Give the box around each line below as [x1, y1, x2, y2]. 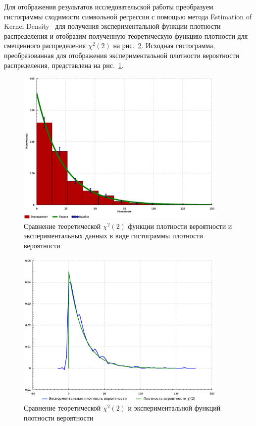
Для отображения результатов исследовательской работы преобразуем [4, 1, 213, 11]
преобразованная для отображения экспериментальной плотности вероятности [4, 50, 240, 60]
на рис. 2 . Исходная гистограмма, [113, 40, 215, 51]
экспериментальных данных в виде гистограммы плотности [24, 230, 203, 241]
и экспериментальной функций [128, 403, 221, 413]
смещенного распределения [4, 40, 86, 51]
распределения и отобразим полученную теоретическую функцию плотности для [4, 30, 248, 41]
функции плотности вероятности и [128, 220, 232, 231]
